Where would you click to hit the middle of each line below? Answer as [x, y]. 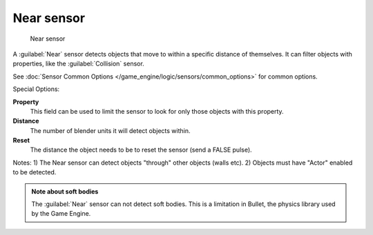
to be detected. [35, 172]
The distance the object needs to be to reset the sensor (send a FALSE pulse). [141, 150]
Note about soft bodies [65, 191]
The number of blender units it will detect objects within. [110, 130]
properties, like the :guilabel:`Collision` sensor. [78, 64]
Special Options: [36, 89]
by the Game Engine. [61, 214]
